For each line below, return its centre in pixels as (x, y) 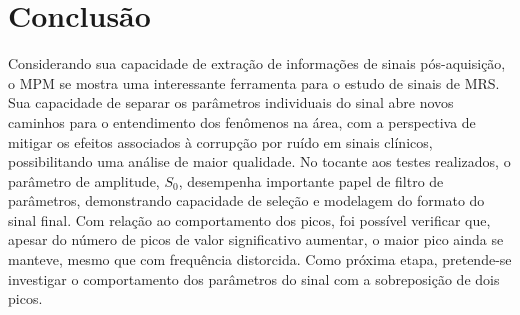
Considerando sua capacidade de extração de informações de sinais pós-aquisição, (257, 63)
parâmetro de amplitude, (84, 180)
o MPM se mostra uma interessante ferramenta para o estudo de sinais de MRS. (254, 82)
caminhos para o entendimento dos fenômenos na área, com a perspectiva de (242, 121)
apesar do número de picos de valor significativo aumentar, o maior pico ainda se (256, 239)
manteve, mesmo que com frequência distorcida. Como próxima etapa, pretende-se (260, 259)
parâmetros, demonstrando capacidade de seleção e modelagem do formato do (246, 200)
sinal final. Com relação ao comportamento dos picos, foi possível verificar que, (249, 219)
